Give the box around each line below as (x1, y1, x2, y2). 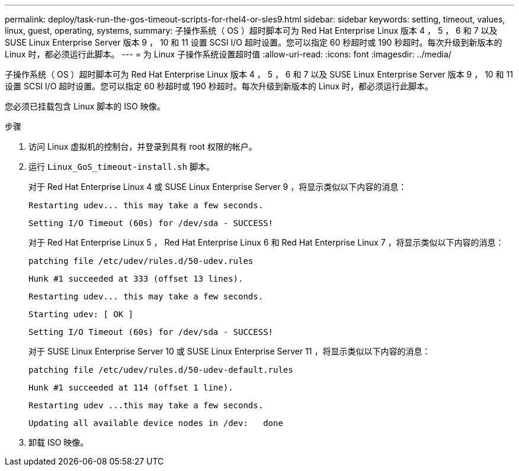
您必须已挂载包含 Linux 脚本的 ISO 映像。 (5, 101, 165, 111)
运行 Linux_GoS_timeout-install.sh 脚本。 (28, 162, 214, 172)
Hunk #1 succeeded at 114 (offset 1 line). (28, 383, 233, 392)
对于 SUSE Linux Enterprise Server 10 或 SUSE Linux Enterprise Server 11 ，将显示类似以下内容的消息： (28, 346, 431, 356)
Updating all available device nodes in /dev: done (28, 418, 283, 428)
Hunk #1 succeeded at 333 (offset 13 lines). (28, 274, 244, 283)
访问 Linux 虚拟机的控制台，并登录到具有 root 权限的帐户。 (28, 141, 257, 151)
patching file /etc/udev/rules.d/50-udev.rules (28, 256, 254, 266)
